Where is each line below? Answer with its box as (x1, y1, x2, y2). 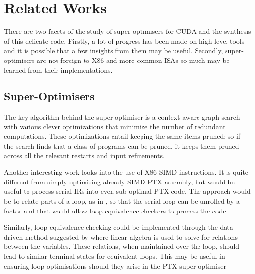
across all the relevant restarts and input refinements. (4, 150, 165, 160)
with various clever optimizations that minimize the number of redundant (4, 121, 226, 131)
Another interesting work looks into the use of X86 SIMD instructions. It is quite (4, 167, 249, 177)
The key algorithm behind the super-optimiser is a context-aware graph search (4, 112, 240, 122)
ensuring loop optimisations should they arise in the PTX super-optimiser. (4, 260, 228, 271)
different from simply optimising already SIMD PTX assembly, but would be (4, 176, 235, 186)
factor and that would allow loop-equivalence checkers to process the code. (4, 205, 228, 215)
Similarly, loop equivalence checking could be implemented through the (4, 222, 218, 232)
